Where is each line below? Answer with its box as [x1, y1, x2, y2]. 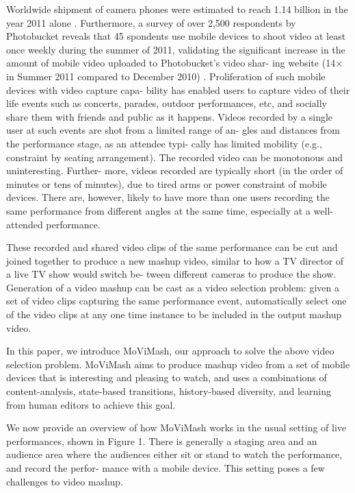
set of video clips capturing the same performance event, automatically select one [6, 293, 347, 308]
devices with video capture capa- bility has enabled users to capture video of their [6, 82, 350, 97]
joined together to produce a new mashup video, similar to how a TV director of [6, 253, 344, 267]
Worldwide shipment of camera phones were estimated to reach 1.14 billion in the [6, 2, 348, 16]
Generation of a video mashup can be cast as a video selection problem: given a [6, 280, 339, 294]
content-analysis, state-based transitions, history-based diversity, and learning [6, 384, 331, 398]
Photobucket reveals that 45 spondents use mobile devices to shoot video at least [6, 29, 346, 43]
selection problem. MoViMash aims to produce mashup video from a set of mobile [6, 357, 350, 371]
